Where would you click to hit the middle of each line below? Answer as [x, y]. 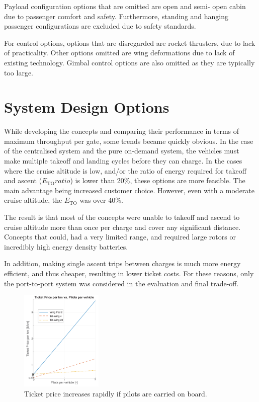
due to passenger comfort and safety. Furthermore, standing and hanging [116, 16]
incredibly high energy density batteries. [66, 246]
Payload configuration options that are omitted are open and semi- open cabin [125, 6]
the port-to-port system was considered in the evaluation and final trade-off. [121, 283]
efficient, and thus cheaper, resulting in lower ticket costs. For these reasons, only [129, 273]
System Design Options [87, 107]
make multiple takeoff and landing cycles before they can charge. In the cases [123, 161]
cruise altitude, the [33, 200]
